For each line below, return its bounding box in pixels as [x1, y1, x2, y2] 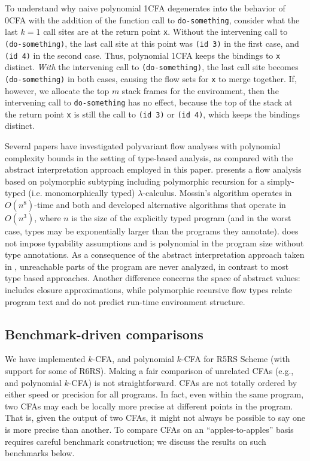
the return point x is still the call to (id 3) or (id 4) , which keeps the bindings [5, 107, 300, 120]
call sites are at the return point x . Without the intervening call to [43, 25, 288, 38]
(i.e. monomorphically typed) [28, 186, 135, 199]
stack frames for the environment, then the [121, 84, 279, 97]
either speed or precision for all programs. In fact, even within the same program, [5, 388, 304, 400]
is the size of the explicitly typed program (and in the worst [71, 212, 291, 224]
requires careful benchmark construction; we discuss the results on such [5, 435, 266, 447]
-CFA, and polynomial [92, 352, 174, 365]
